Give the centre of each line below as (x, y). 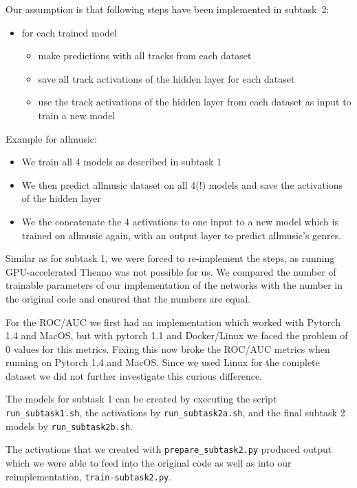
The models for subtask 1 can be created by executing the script (141, 399)
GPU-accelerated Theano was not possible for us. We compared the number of (171, 271)
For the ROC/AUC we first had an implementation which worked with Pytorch (173, 322)
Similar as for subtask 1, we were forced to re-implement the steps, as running (170, 258)
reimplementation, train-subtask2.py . (89, 476)
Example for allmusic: (51, 138)
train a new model (77, 115)
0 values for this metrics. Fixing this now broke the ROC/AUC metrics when (168, 348)
